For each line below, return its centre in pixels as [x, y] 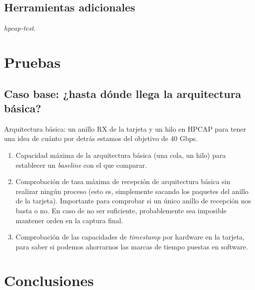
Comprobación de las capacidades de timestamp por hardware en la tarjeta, [130, 237]
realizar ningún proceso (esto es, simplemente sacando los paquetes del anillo [132, 191]
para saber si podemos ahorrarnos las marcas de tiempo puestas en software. [132, 246]
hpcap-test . [20, 28]
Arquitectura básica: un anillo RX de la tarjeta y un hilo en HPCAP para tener [125, 128]
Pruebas [32, 62]
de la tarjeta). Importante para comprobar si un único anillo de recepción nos [133, 201]
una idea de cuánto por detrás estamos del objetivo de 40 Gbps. [101, 138]
